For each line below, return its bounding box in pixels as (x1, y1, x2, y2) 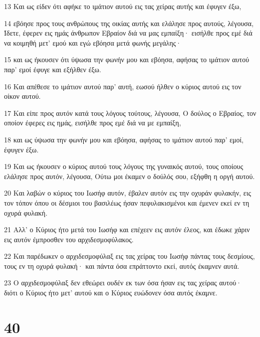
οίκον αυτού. (4, 91, 41, 101)
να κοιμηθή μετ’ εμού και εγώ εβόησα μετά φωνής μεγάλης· (4, 37, 181, 48)
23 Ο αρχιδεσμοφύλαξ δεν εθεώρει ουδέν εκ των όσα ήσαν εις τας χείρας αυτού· (4, 277, 242, 288)
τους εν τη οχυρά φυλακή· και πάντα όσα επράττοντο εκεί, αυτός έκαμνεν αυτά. (4, 260, 239, 271)
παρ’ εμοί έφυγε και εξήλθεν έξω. (4, 64, 101, 74)
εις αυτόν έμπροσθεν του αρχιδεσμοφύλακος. (4, 234, 134, 244)
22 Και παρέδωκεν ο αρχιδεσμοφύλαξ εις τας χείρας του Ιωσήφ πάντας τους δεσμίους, (4, 251, 255, 261)
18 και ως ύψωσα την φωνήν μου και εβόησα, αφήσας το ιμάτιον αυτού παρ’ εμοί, (4, 134, 244, 144)
